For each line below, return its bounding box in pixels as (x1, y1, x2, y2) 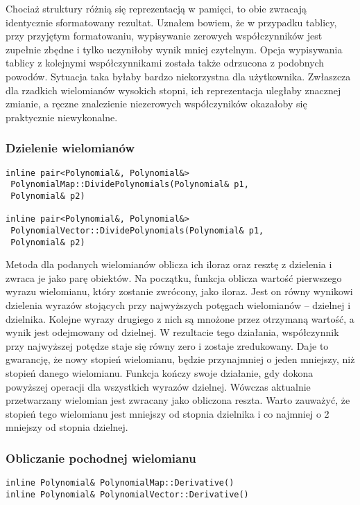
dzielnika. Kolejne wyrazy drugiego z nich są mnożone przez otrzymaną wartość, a (6, 311, 354, 326)
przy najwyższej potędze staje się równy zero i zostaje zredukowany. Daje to (6, 338, 329, 353)
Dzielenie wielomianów (6, 139, 135, 157)
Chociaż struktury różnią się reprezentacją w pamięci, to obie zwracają (6, 1, 307, 15)
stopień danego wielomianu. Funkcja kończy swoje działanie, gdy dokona (6, 365, 314, 380)
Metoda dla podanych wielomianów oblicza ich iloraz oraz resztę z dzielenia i (6, 257, 332, 272)
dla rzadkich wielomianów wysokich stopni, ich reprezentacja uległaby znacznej (6, 82, 341, 97)
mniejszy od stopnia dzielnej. (6, 420, 128, 434)
